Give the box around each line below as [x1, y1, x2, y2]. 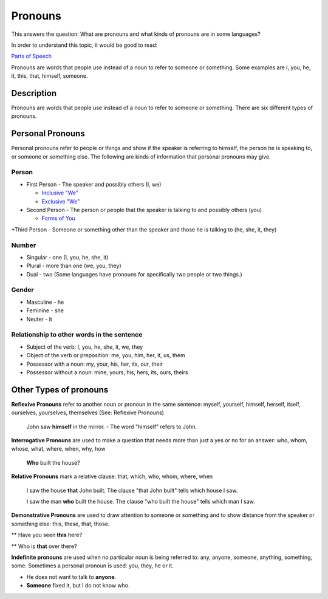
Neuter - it [26, 315, 53, 323]
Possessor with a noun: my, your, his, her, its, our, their [26, 360, 163, 368]
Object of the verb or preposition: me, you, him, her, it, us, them [26, 352, 185, 359]
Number [11, 241, 36, 249]
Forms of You [41, 214, 75, 222]
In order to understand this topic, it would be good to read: [11, 41, 158, 49]
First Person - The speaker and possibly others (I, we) [26, 180, 162, 188]
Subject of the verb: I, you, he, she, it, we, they [26, 343, 143, 351]
